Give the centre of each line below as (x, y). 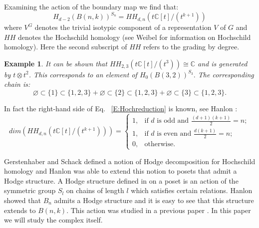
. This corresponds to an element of (83, 74)
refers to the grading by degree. (191, 47)
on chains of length (95, 190)
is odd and (173, 121)
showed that (22, 200)
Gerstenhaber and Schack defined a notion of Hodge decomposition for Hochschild (130, 161)
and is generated (223, 63)
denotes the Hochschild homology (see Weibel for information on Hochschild (134, 37)
